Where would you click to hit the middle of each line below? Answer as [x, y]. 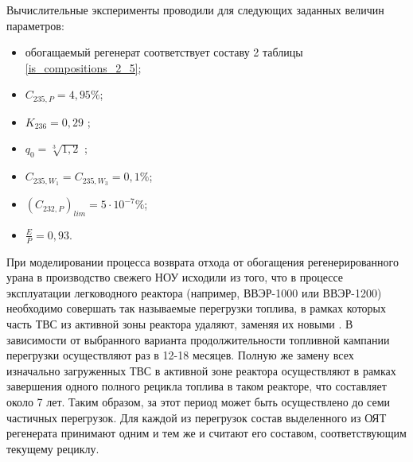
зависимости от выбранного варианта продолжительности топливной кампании [198, 339]
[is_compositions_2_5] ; [83, 67]
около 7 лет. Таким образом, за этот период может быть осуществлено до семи [199, 402]
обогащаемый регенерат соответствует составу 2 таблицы [164, 52]
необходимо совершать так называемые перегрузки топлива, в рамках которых [196, 308]
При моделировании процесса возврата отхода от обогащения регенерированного [203, 261]
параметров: [35, 25]
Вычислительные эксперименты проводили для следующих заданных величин [195, 10]
